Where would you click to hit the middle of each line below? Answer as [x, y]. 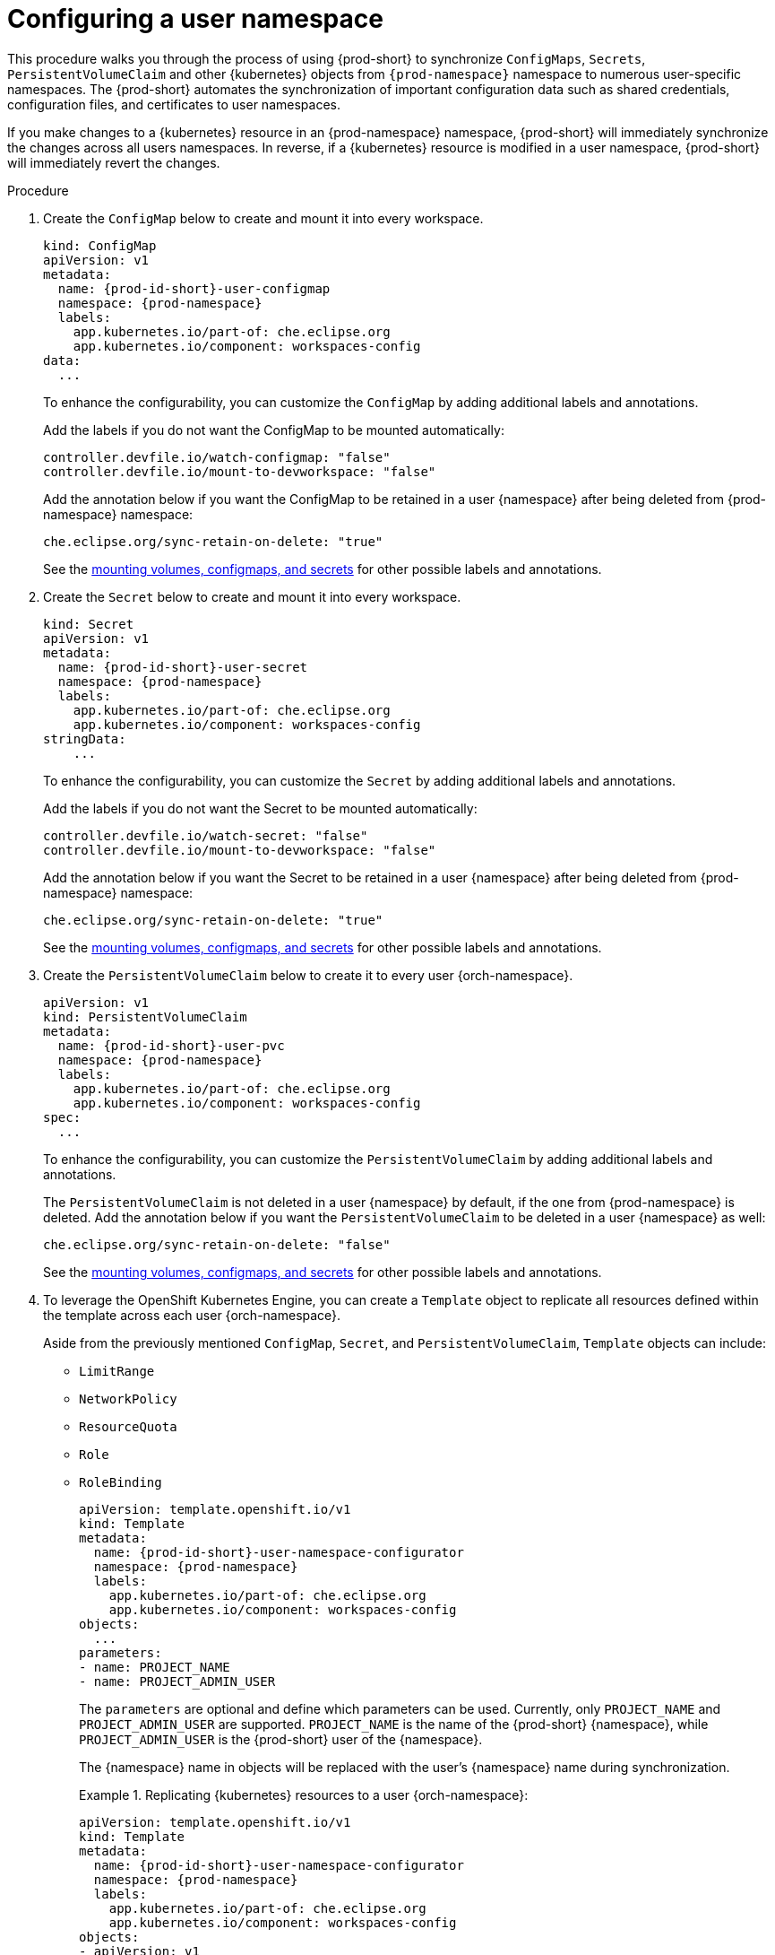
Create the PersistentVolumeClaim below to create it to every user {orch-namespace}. [308, 975]
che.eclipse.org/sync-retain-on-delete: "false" [217, 1244]
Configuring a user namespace [195, 19]
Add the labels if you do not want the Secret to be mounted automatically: [260, 808]
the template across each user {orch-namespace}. [192, 1315]
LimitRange [117, 1371]
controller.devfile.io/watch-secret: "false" [206, 835]
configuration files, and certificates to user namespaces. [174, 104]
